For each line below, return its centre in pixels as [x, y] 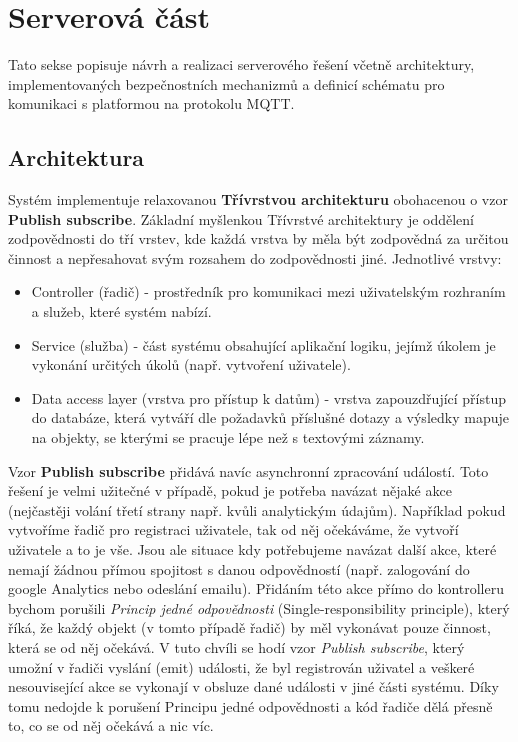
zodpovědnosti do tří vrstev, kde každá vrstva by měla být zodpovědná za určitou [258, 238]
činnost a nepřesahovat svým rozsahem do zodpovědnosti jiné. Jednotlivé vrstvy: [255, 257]
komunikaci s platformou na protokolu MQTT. [151, 103]
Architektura [76, 157]
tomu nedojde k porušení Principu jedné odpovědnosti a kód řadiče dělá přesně [250, 705]
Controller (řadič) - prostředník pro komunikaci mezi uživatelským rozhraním [268, 291]
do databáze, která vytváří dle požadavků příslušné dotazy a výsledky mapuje [270, 417]
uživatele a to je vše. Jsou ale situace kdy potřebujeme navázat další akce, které [252, 549]
